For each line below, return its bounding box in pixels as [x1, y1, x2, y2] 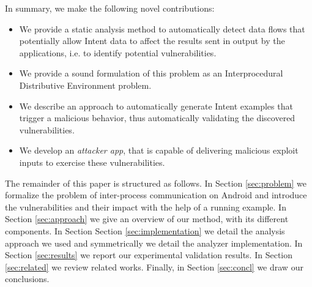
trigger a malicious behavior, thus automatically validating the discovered [19, 111, 295, 124]
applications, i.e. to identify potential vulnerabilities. [19, 46, 217, 59]
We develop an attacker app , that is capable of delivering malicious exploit [19, 144, 299, 157]
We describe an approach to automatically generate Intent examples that [19, 99, 293, 112]
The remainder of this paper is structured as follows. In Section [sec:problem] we [5, 176, 307, 189]
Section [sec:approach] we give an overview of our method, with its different [5, 212, 289, 225]
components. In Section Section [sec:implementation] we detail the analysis [5, 224, 285, 237]
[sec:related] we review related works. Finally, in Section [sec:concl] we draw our [5, 260, 303, 273]
